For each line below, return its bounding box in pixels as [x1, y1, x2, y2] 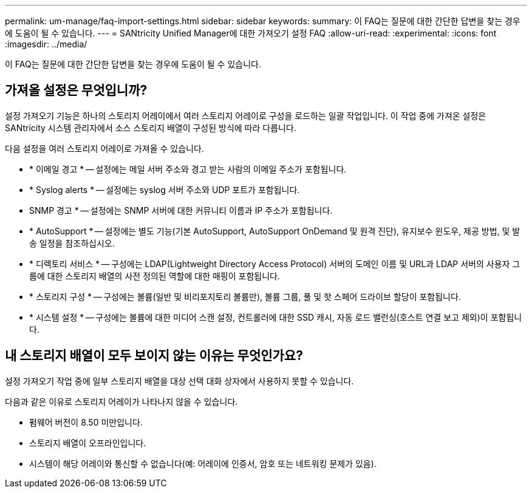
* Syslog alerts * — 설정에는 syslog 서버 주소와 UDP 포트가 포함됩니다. [29, 184, 300, 195]
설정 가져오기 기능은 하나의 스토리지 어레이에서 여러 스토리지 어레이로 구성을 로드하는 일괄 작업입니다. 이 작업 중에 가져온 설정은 [5, 110, 486, 121]
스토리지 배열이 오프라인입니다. [29, 437, 146, 448]
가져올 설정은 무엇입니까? [5, 83, 148, 98]
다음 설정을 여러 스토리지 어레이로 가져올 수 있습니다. [5, 143, 204, 154]
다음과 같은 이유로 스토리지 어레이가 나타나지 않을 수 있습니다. [5, 396, 238, 407]
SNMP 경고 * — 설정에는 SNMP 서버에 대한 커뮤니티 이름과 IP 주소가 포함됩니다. [29, 205, 333, 216]
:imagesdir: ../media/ [5, 39, 87, 49]
